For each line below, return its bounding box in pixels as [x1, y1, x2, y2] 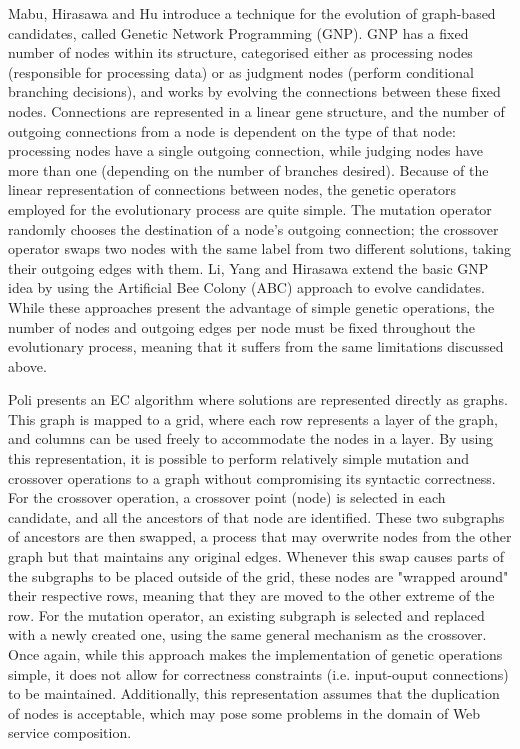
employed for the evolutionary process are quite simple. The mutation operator [8, 198, 492, 219]
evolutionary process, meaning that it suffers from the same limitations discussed [8, 336, 504, 357]
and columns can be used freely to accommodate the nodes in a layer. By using [8, 428, 494, 449]
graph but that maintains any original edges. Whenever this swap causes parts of [8, 546, 505, 567]
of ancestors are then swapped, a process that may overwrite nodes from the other [8, 526, 512, 547]
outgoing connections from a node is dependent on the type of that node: [8, 120, 456, 141]
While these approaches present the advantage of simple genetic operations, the [8, 296, 495, 317]
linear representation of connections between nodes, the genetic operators [8, 179, 457, 200]
